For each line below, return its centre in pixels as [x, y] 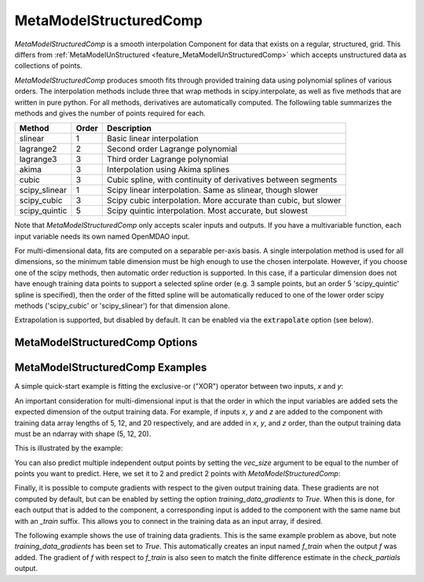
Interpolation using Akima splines [168, 170]
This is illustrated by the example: [69, 448]
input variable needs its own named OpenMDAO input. [102, 236]
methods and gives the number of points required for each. [110, 113]
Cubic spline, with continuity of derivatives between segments [222, 180]
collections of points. [48, 66]
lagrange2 [38, 149]
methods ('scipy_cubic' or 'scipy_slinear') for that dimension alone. [122, 306]
